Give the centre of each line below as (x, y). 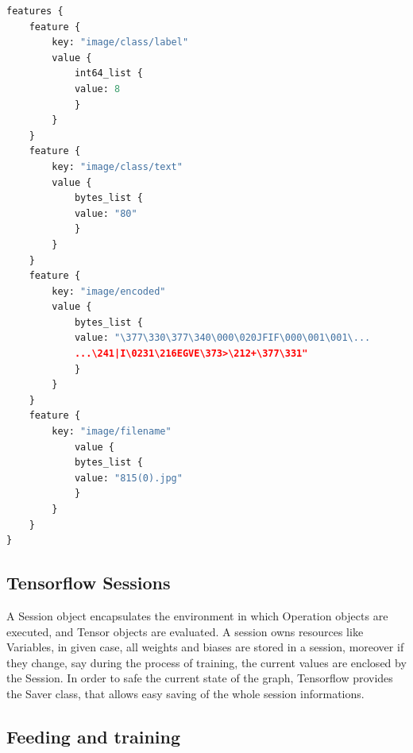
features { (35, 11)
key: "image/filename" (112, 432)
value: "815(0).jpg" (128, 478)
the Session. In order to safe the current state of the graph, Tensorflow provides (200, 678)
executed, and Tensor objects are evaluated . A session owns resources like (185, 631)
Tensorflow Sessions (89, 583)
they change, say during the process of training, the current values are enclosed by (206, 662)
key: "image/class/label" (120, 42)
